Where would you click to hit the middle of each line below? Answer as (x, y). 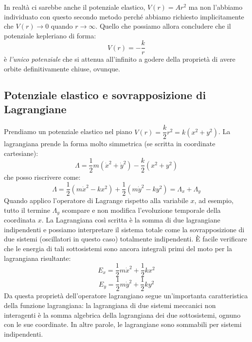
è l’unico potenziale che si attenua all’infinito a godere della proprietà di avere (120, 59)
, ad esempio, (214, 200)
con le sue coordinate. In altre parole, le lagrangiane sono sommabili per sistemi (123, 324)
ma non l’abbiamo (216, 7)
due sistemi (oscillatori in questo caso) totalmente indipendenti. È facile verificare (126, 239)
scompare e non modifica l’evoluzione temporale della (141, 210)
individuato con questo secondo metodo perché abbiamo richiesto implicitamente (124, 16)
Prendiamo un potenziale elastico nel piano (68, 131)
